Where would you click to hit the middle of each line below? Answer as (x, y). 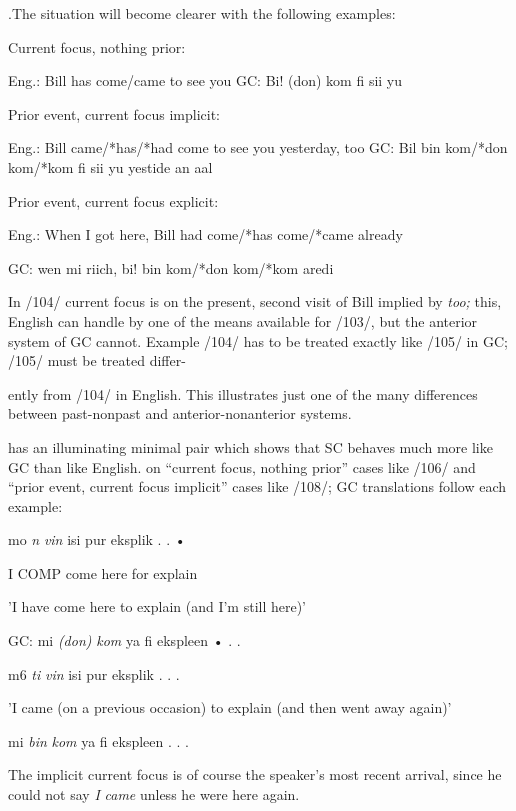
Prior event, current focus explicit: (113, 200)
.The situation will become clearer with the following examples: (202, 13)
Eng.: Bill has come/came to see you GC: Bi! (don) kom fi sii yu (205, 80)
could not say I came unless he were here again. (154, 794)
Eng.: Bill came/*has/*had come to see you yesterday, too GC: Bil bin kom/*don (258, 147)
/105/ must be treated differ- (97, 360)
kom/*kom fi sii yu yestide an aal (110, 166)
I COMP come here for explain (103, 572)
